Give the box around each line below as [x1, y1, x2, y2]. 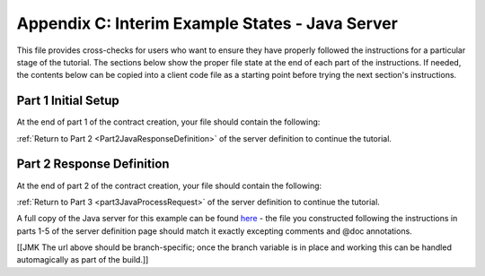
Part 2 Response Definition [16, 157, 170, 172]
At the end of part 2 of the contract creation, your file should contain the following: [16, 180, 322, 191]
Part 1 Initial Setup [16, 93, 120, 108]
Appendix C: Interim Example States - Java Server [16, 13, 399, 33]
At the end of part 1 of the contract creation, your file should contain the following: [16, 116, 321, 127]
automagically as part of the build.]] [16, 254, 149, 265]
